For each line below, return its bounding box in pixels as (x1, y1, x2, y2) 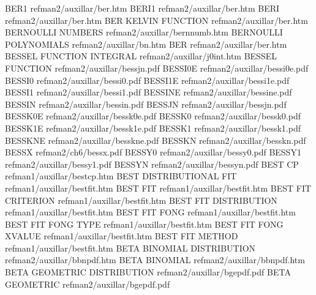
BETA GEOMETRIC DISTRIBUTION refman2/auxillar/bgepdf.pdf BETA (5, 266, 291, 278)
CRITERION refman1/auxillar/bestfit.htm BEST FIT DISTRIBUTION (5, 193, 277, 206)
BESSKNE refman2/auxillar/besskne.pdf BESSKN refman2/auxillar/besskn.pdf (5, 133, 306, 146)
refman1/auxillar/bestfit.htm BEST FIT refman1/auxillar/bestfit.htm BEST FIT (5, 181, 312, 194)
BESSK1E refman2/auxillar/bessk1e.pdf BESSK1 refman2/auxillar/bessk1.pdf (5, 121, 301, 134)
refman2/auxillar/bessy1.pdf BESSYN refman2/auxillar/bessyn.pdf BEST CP (5, 157, 299, 170)
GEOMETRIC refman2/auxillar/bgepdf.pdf (5, 277, 170, 290)
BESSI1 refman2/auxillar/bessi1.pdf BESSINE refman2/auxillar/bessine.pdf (5, 86, 292, 99)
